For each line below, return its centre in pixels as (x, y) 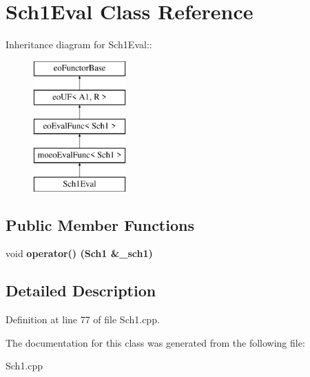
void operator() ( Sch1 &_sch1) (79, 253)
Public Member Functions (100, 224)
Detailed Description (81, 291)
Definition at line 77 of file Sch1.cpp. (83, 319)
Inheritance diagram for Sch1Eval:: (79, 44)
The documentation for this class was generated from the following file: (155, 342)
